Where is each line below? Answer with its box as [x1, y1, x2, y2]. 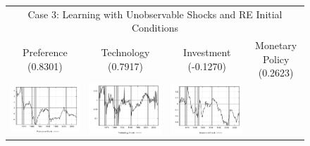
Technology [101, 44, 150, 59]
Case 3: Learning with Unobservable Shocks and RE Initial [27, 6, 283, 21]
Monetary [255, 38, 297, 53]
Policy [262, 51, 290, 66]
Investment [183, 44, 231, 59]
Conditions [131, 20, 179, 35]
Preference [23, 44, 68, 59]
